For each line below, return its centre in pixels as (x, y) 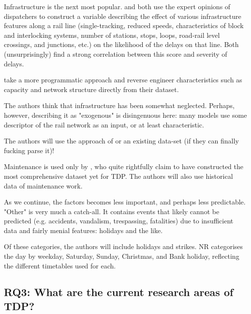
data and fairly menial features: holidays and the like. (83, 230)
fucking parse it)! (29, 150)
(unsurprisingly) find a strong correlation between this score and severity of (116, 54)
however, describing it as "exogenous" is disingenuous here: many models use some (125, 115)
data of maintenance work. (43, 185)
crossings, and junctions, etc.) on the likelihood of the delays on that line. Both (121, 44)
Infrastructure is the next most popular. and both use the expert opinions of (117, 6)
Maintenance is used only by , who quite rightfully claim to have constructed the (124, 166)
